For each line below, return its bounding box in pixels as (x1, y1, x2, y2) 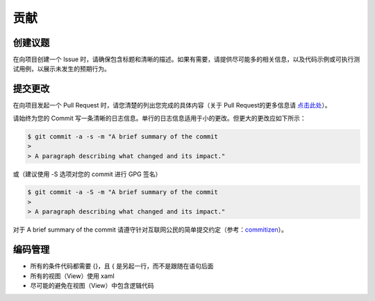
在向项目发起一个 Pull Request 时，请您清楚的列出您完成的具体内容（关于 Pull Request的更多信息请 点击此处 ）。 (12, 101, 331, 110)
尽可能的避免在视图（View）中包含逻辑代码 (30, 281, 154, 289)
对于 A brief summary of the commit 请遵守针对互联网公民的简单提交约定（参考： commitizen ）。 (12, 225, 288, 234)
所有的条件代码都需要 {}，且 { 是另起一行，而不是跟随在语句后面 (30, 262, 214, 270)
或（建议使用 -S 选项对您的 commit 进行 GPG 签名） (12, 170, 162, 178)
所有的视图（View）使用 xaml (30, 271, 115, 280)
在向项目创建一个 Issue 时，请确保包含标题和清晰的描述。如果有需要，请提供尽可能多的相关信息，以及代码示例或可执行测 (12, 55, 360, 64)
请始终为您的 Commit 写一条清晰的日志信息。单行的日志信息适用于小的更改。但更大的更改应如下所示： (12, 114, 306, 122)
